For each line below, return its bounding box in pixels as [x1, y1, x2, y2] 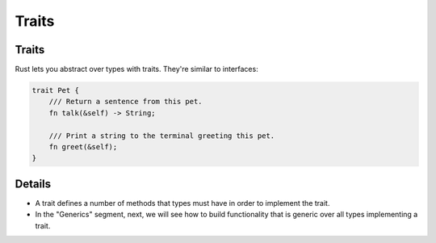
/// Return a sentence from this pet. [48, 97, 203, 107]
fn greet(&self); [48, 142, 118, 151]
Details [15, 177, 52, 191]
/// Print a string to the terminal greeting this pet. [48, 131, 275, 140]
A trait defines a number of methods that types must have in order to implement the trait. [35, 198, 330, 207]
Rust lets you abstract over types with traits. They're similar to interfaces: [15, 65, 258, 74]
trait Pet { [31, 86, 80, 95]
